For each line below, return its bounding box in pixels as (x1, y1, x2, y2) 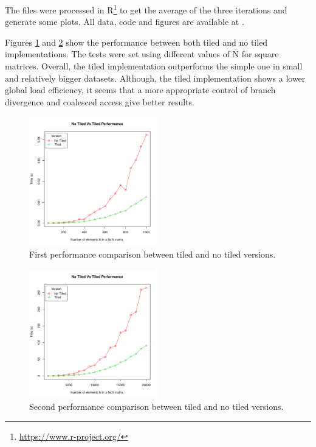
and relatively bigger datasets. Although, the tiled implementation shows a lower (5, 71, 306, 84)
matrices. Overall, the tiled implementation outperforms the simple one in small (5, 60, 303, 72)
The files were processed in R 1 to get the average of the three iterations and (5, 2, 287, 16)
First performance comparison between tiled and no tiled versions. (29, 248, 276, 260)
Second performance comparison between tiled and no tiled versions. (29, 400, 284, 413)
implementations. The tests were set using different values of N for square (5, 48, 279, 60)
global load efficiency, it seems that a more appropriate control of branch (5, 83, 276, 96)
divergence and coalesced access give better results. (5, 95, 194, 108)
